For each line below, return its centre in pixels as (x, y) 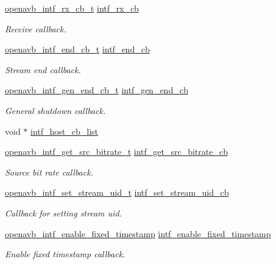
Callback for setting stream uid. (63, 212)
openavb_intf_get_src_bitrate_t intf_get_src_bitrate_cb (116, 152)
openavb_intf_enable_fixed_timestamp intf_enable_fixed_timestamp (138, 233)
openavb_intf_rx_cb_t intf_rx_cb (72, 8)
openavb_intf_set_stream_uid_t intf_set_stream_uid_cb (117, 192)
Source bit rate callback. (49, 172)
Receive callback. (36, 28)
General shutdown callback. (55, 110)
